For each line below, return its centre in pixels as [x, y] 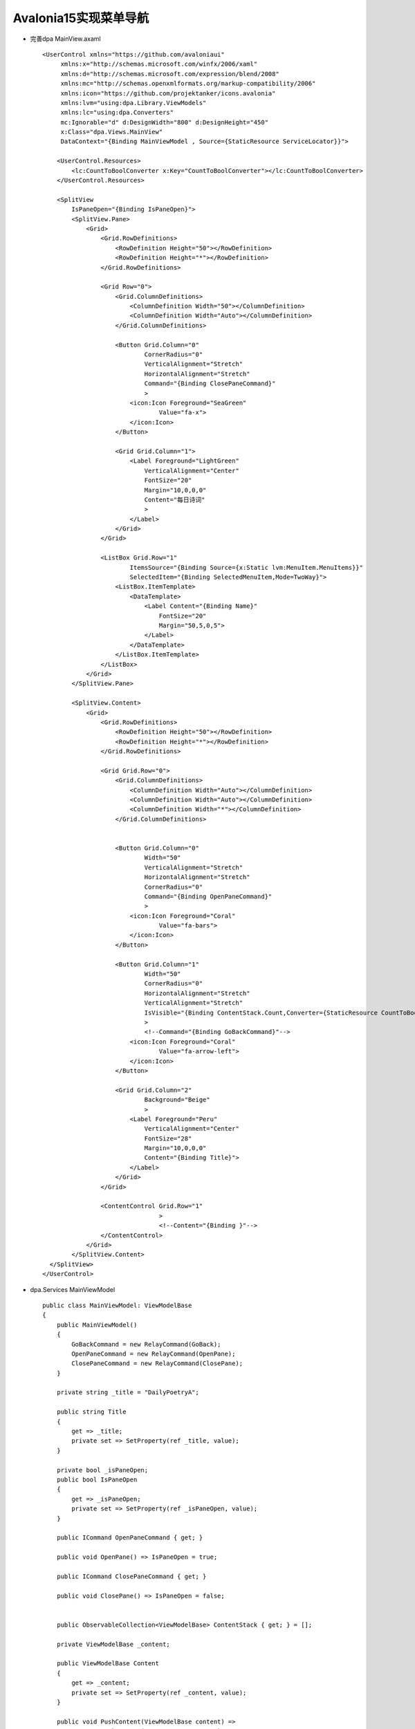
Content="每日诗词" [175, 499]
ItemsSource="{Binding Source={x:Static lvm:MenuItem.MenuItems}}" [246, 567]
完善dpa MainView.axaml [65, 39]
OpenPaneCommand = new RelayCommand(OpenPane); [154, 1353]
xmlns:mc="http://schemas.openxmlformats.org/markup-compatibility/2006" [188, 84]
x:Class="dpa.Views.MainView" [112, 132]
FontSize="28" [168, 1138]
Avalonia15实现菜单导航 [81, 18]
